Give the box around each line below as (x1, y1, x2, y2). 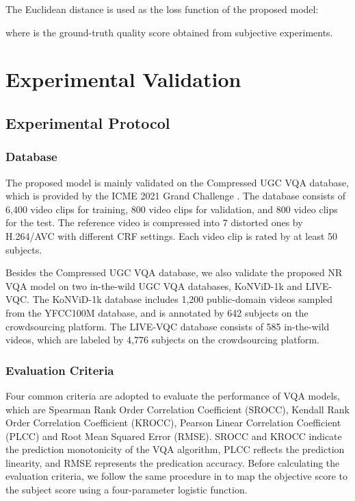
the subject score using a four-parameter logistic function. (5, 482, 248, 497)
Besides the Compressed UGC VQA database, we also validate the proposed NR (5, 265, 343, 280)
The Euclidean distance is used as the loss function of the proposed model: (5, 2, 319, 16)
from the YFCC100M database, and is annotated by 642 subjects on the (5, 305, 308, 319)
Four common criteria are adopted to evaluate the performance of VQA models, (5, 388, 340, 402)
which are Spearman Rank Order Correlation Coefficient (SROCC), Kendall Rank (5, 402, 350, 416)
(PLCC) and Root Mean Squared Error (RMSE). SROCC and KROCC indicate (5, 428, 342, 443)
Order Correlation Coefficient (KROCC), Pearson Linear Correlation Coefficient (5, 415, 341, 430)
